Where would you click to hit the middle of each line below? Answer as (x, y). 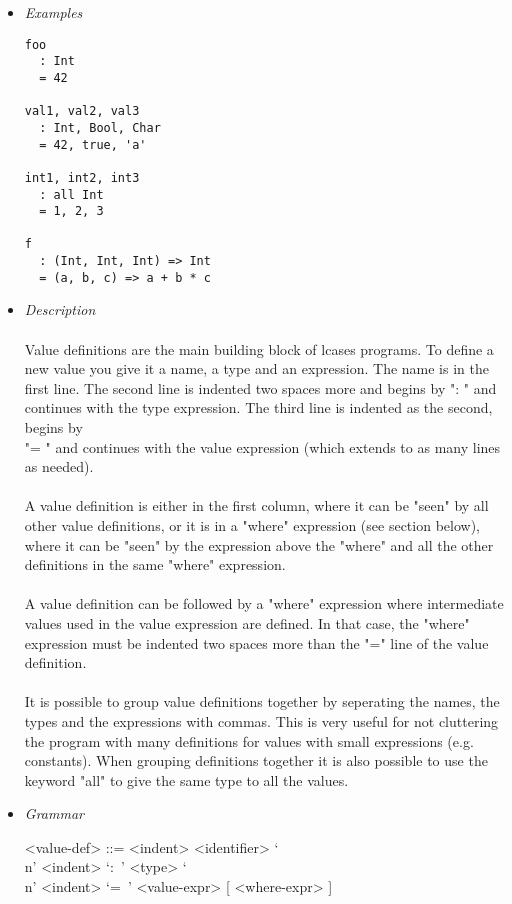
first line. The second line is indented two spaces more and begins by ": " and (260, 387)
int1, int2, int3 (82, 177)
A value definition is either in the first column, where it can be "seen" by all (256, 505)
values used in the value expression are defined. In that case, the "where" (247, 622)
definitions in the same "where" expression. (155, 564)
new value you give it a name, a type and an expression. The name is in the (256, 368)
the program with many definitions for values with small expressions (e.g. (249, 740)
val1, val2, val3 (82, 111)
